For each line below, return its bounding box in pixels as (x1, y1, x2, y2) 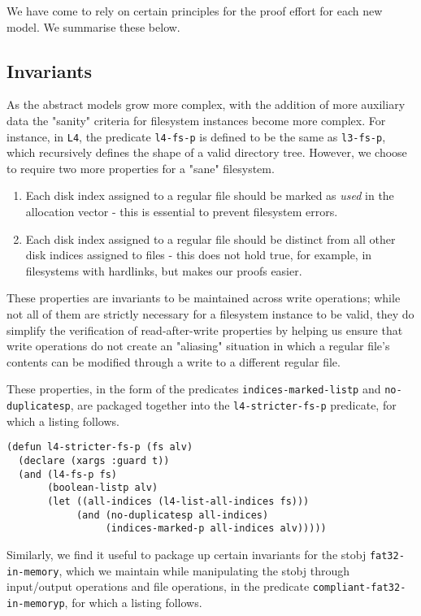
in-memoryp (7, 597, 65, 609)
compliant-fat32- (312, 582, 406, 594)
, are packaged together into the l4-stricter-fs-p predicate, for (70, 397, 397, 414)
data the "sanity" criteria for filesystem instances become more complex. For (7, 111, 386, 128)
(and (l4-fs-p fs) (18, 468, 118, 480)
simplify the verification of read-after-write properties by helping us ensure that (7, 321, 403, 338)
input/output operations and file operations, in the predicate (7, 578, 310, 595)
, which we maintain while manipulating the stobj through (59, 562, 349, 579)
